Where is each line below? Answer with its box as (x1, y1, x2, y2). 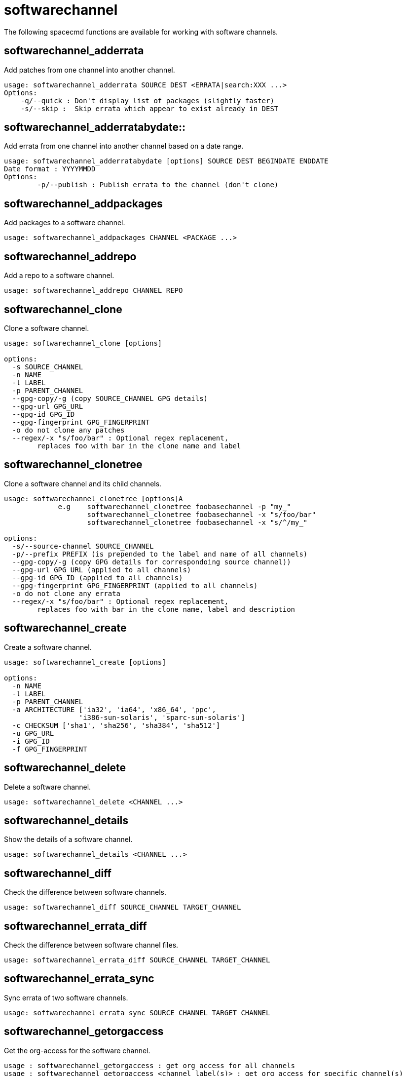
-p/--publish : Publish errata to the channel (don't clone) (37, 181, 279, 189)
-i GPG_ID (12, 737, 50, 745)
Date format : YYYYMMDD (4, 165, 96, 173)
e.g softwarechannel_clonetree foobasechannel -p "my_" (58, 502, 291, 511)
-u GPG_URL (12, 729, 54, 737)
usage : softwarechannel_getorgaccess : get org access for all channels (4, 1061, 295, 1070)
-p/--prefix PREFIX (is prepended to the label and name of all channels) (12, 550, 308, 558)
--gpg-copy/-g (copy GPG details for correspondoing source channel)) (12, 558, 291, 566)
